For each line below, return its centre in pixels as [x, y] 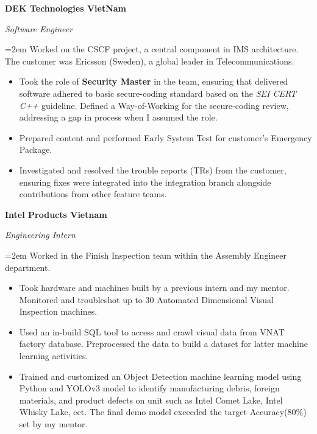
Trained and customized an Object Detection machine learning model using [160, 376]
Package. [36, 149]
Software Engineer [39, 28]
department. [28, 267]
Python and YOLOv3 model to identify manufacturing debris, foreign [149, 388]
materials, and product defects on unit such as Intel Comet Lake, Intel [151, 400]
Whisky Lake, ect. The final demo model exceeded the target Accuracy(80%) [163, 412]
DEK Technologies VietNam [66, 8]
